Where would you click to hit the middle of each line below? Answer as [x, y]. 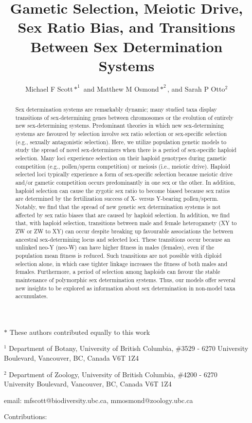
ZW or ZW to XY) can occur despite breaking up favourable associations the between [124, 231]
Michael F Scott [49, 88]
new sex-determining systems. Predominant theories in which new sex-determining [120, 125]
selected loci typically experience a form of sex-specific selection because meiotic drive [124, 174]
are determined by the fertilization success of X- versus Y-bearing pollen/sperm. [117, 199]
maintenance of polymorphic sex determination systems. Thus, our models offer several [125, 279]
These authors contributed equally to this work [80, 332]
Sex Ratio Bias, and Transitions [126, 27]
